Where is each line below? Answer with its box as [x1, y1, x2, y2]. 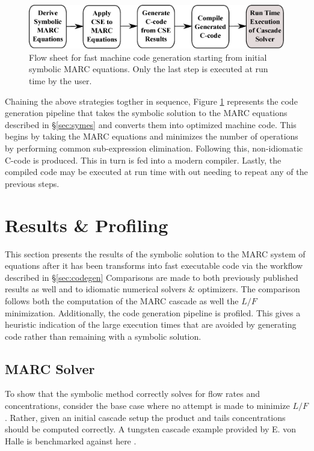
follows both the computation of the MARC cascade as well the [5, 294, 239, 307]
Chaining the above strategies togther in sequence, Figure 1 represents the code [5, 94, 298, 107]
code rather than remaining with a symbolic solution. [5, 330, 202, 342]
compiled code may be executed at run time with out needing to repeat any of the [5, 165, 308, 178]
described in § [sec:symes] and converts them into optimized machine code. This [5, 118, 297, 130]
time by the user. [29, 75, 92, 87]
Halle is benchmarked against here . [5, 434, 137, 447]
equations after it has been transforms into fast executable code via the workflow [5, 259, 303, 272]
